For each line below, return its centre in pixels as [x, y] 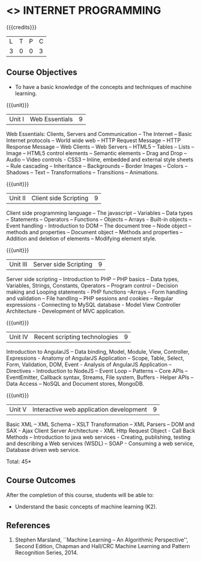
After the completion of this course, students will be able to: [80, 495]
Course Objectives [42, 73]
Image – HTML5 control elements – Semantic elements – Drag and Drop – [97, 153]
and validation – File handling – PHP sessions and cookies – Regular [90, 298]
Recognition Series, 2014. [46, 553]
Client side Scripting [60, 198]
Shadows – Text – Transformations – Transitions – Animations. [82, 172]
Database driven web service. [43, 449]
